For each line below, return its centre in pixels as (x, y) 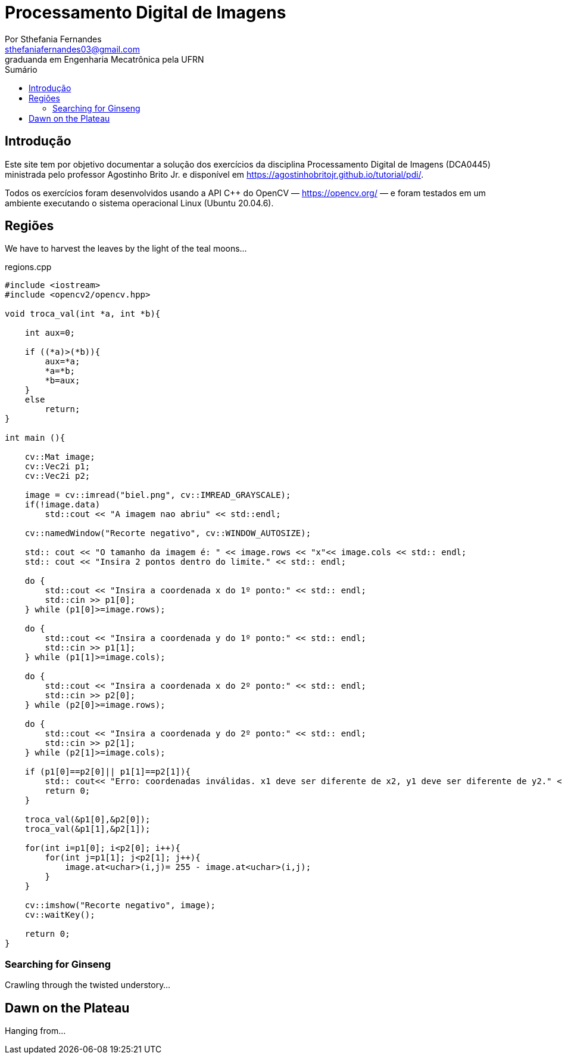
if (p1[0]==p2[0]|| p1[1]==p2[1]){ (107, 772)
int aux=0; (50, 333)
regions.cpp (28, 267)
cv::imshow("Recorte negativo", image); (120, 905)
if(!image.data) (63, 505)
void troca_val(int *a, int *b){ (83, 314)
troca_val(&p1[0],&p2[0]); (88, 820)
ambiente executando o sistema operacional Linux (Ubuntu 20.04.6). (139, 203)
